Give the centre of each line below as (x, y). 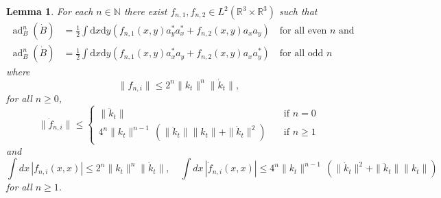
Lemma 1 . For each (50, 11)
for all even (303, 31)
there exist (145, 11)
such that (298, 11)
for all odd (301, 54)
